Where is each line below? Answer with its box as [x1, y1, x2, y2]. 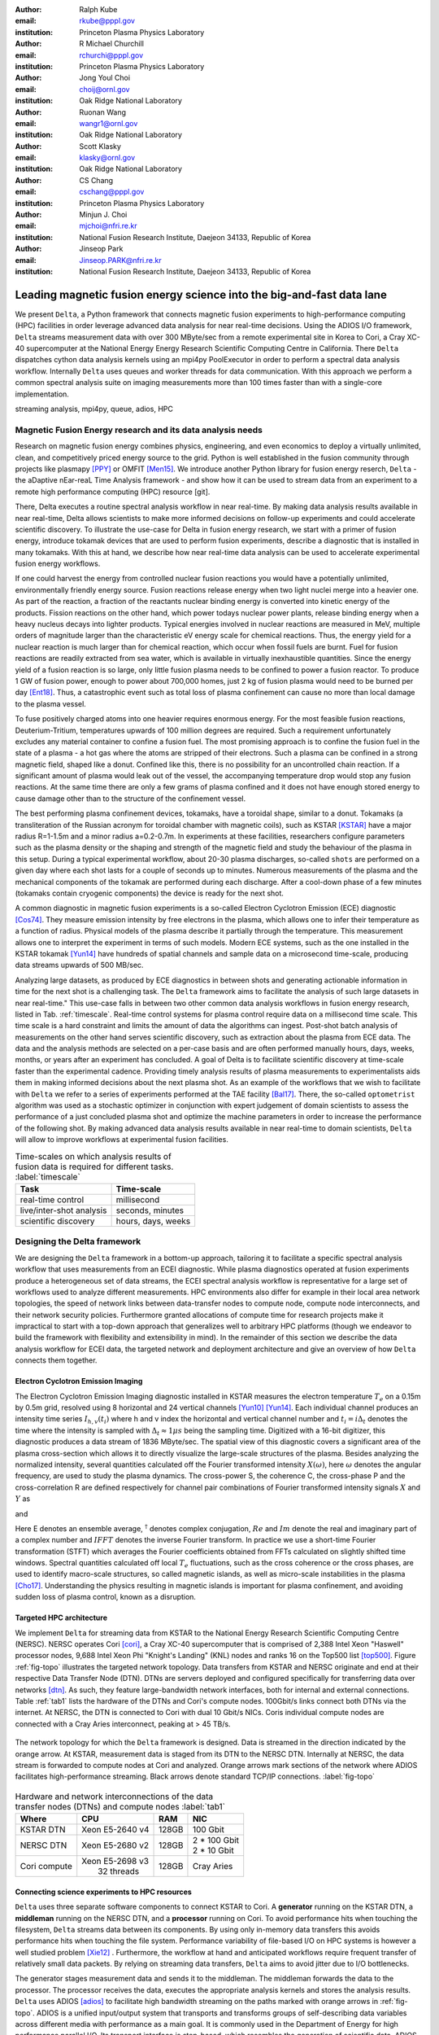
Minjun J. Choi [79, 210, 128, 220]
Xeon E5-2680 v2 [81, 1840, 150, 1851]
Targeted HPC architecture [15, 1613, 108, 1623]
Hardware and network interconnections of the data [15, 1791, 214, 1802]
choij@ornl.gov [79, 84, 130, 94]
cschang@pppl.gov [79, 187, 145, 197]
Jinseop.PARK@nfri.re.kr [79, 255, 162, 265]
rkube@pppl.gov [79, 16, 136, 26]
